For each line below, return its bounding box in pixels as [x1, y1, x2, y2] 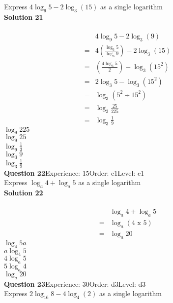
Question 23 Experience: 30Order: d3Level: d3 [4, 278, 146, 289]
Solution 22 [4, 188, 43, 198]
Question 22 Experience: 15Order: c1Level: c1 [4, 167, 144, 178]
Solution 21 [4, 11, 43, 22]
